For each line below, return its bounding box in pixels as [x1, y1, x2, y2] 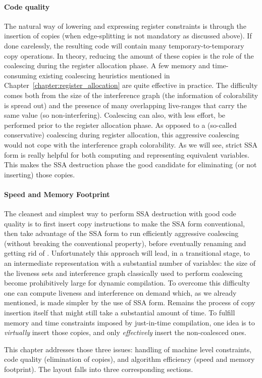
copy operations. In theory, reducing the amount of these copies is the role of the [4, 50, 254, 61]
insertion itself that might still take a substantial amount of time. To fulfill [4, 307, 235, 318]
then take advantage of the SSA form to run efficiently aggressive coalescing [4, 228, 239, 239]
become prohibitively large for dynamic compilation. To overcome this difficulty [4, 277, 250, 288]
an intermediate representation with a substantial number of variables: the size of [4, 258, 255, 268]
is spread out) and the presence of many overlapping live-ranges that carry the [4, 100, 247, 110]
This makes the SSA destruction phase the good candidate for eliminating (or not [4, 159, 257, 170]
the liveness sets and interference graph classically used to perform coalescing [4, 267, 243, 278]
